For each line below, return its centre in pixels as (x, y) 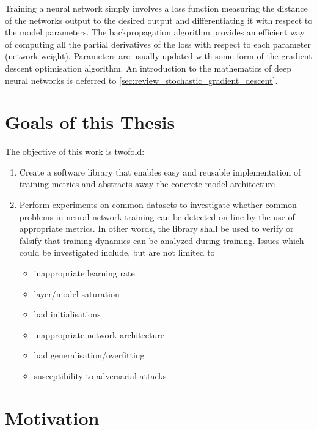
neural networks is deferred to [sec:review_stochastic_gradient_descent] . (141, 80)
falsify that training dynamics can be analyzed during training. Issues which (162, 240)
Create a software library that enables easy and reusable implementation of (160, 172)
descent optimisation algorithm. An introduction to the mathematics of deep (148, 68)
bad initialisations (67, 314)
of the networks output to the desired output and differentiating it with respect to (159, 20)
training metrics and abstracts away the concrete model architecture (147, 184)
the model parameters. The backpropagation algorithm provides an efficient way (155, 32)
